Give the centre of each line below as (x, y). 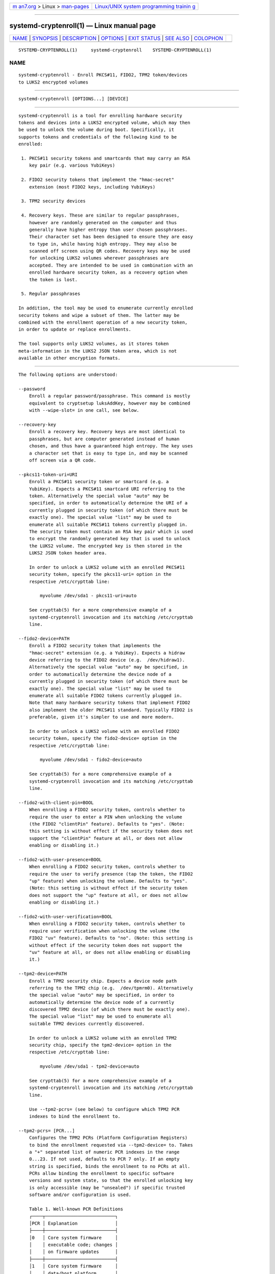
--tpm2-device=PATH (43, 974)
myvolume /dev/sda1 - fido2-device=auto (91, 760)
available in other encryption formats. (70, 358)
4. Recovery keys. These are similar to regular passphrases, (100, 216)
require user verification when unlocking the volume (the (104, 931)
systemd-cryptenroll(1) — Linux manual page (83, 26)
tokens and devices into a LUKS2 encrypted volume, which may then (104, 123)
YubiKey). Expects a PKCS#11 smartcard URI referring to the (107, 489)
